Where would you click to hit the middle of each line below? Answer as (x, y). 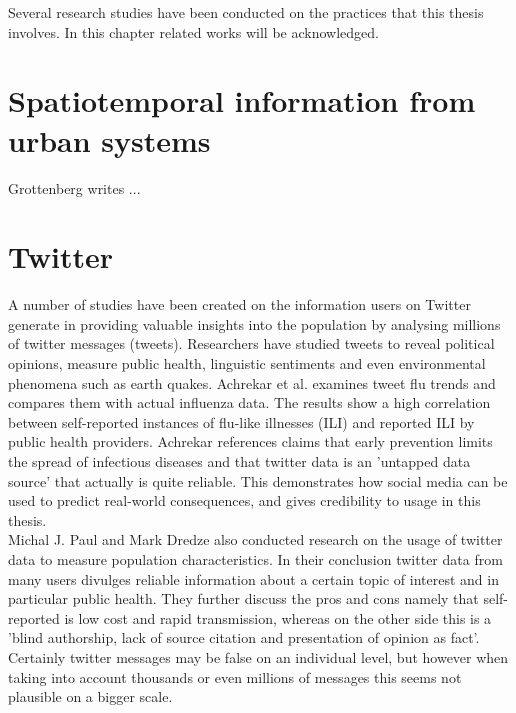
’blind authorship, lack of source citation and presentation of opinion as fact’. (244, 637)
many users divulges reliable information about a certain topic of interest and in (253, 578)
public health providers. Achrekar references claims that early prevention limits (250, 441)
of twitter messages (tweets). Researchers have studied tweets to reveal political (251, 343)
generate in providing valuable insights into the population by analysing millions (254, 323)
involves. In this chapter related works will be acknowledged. (193, 31)
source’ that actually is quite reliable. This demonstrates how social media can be (258, 480)
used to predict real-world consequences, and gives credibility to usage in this (244, 500)
